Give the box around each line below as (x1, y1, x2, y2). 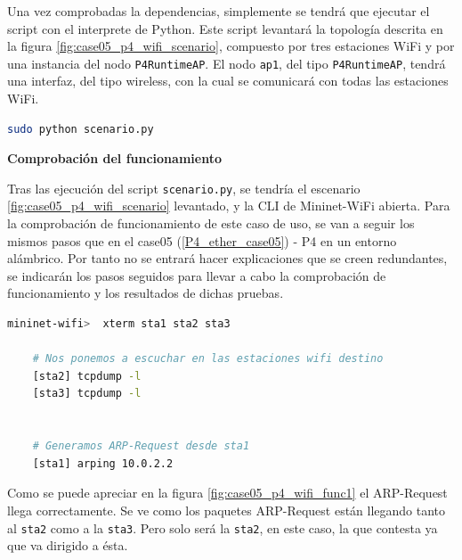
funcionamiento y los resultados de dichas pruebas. (7, 284, 284, 302)
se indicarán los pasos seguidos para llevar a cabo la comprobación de (7, 266, 386, 284)
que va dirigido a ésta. (7, 536, 128, 555)
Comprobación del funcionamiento (7, 149, 222, 168)
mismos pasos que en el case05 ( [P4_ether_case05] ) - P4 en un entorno (7, 231, 397, 250)
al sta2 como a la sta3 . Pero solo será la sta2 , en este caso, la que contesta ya (7, 518, 438, 537)
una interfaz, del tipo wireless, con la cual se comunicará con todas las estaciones (7, 71, 449, 90)
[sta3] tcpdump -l (32, 387, 142, 400)
